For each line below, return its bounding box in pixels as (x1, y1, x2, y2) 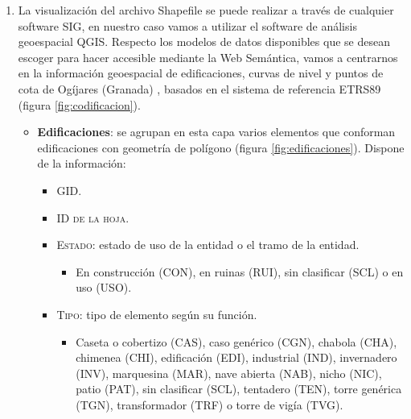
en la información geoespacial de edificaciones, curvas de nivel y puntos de (18, 64, 384, 81)
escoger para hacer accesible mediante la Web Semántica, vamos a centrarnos (18, 48, 398, 65)
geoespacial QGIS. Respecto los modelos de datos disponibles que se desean (18, 33, 390, 50)
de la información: (37, 155, 126, 172)
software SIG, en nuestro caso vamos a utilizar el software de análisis (18, 17, 357, 34)
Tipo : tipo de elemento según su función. (56, 305, 257, 322)
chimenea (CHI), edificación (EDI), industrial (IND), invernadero (76, 349, 397, 366)
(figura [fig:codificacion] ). (18, 96, 141, 113)
